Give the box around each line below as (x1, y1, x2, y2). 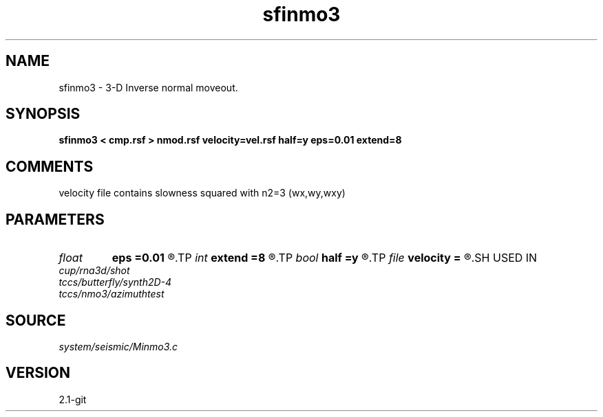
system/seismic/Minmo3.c (59, 340, 178, 352)
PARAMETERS (6, 210, 105, 228)
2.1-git (59, 393, 87, 405)
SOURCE (6, 311, 66, 329)
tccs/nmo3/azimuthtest (59, 288, 165, 300)
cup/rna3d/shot (59, 264, 130, 277)
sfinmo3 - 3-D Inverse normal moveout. (59, 81, 238, 93)
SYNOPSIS (6, 105, 81, 123)
